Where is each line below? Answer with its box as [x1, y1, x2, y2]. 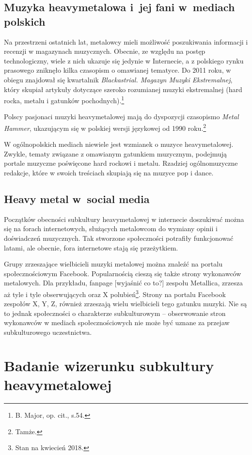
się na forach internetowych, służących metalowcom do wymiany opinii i [4, 223, 218, 234]
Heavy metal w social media [4, 191, 150, 206]
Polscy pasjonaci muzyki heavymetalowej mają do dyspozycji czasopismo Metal [4, 111, 239, 122]
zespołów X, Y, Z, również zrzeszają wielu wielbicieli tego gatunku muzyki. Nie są [4, 298, 247, 309]
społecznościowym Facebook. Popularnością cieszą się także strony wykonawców [4, 268, 241, 278]
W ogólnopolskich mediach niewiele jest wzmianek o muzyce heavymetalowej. [4, 139, 234, 149]
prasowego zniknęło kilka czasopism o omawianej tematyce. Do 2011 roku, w [4, 65, 231, 75]
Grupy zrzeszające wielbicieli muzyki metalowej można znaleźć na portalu [4, 259, 222, 269]
